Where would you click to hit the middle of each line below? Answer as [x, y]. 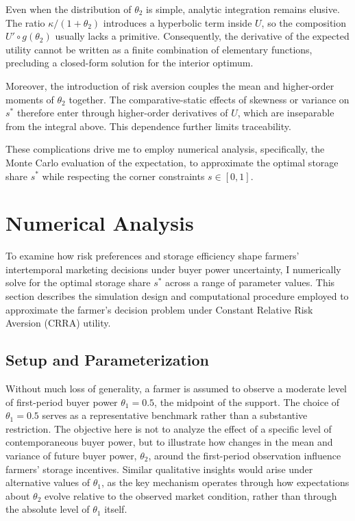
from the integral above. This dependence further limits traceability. [148, 126]
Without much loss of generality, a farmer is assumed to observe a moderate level [176, 389]
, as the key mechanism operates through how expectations [225, 482]
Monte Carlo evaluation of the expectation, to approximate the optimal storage [172, 162]
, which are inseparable [286, 113]
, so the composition [304, 22]
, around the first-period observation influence [245, 455]
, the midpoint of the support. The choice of [247, 402]
